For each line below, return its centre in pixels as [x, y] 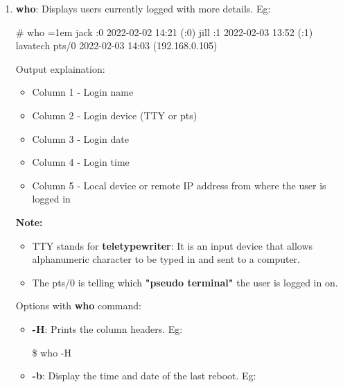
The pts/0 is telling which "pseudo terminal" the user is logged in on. [185, 282]
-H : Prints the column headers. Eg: [107, 328]
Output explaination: [60, 68]
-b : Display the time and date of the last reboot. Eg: [144, 376]
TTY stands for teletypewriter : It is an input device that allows [173, 245]
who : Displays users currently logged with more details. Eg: [143, 8]
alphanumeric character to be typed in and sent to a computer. [166, 259]
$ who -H [52, 352]
